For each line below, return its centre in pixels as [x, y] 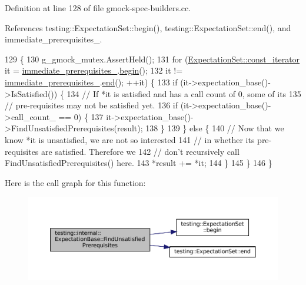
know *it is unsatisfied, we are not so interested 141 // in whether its [130, 139]
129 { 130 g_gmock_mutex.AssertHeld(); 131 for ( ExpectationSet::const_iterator [152, 59]
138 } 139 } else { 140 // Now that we [215, 128]
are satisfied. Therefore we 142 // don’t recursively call [140, 151]
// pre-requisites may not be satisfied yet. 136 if [91, 105]
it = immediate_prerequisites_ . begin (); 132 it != [94, 70]
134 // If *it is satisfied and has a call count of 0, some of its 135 [184, 93]
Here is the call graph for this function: [75, 182]
